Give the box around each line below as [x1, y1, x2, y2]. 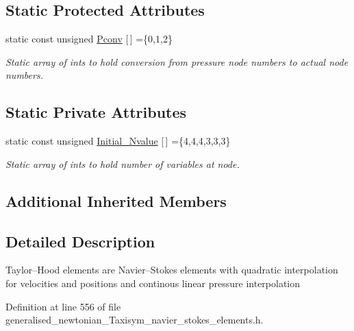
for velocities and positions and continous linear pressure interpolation [5, 275, 301, 290]
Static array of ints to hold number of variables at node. [5, 156, 240, 171]
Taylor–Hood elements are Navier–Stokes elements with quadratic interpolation [5, 262, 338, 277]
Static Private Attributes [5, 101, 187, 123]
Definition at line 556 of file [5, 299, 121, 313]
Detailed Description [5, 230, 155, 252]
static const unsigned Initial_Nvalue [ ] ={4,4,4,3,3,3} [5, 134, 231, 148]
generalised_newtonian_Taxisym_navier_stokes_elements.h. [5, 312, 264, 327]
